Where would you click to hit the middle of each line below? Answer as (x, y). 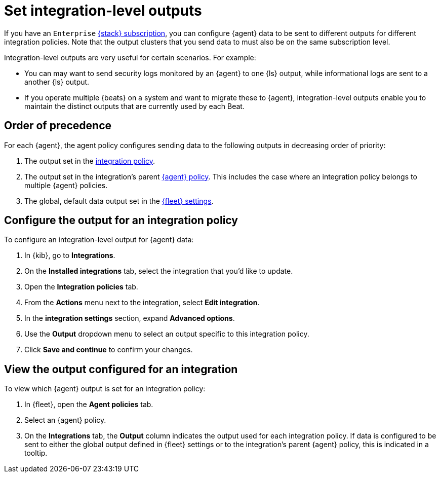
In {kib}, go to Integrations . (70, 255)
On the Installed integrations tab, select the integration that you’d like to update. (159, 271)
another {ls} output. (57, 82)
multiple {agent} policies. (66, 185)
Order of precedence (58, 126)
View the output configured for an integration (121, 369)
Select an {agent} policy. (65, 420)
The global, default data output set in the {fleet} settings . (119, 201)
